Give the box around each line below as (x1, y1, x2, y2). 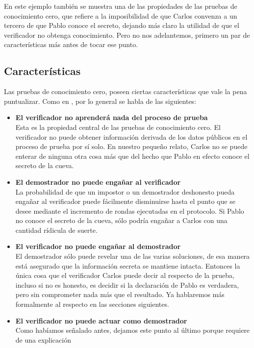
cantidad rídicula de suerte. (15, 224, 98, 235)
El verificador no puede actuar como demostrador (15, 315, 187, 325)
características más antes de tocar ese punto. (4, 39, 138, 50)
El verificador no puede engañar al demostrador (15, 241, 181, 251)
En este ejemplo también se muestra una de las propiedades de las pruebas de (4, 1, 237, 11)
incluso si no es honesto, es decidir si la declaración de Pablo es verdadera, (15, 279, 239, 290)
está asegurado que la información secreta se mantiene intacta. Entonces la (15, 260, 240, 271)
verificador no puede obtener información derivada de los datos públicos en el (15, 131, 248, 142)
